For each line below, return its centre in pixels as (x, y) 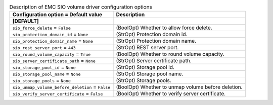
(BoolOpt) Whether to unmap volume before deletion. (179, 87)
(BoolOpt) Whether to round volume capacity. (170, 54)
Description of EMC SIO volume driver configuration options (81, 7)
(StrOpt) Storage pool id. (145, 67)
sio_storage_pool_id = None (44, 67)
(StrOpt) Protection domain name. (156, 41)
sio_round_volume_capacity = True (52, 54)
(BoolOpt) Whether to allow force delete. (164, 28)
